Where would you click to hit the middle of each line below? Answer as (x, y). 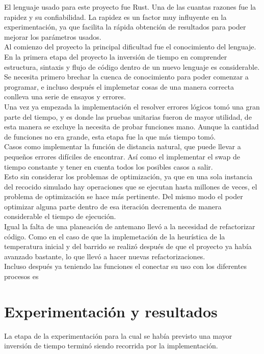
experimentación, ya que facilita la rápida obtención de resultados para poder (125, 27)
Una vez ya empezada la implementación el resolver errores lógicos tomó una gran (132, 106)
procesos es (21, 276)
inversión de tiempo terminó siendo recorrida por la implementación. (111, 346)
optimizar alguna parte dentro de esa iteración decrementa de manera (113, 206)
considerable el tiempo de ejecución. (60, 216)
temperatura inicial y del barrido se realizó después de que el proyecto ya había (128, 246)
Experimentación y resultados (111, 311)
